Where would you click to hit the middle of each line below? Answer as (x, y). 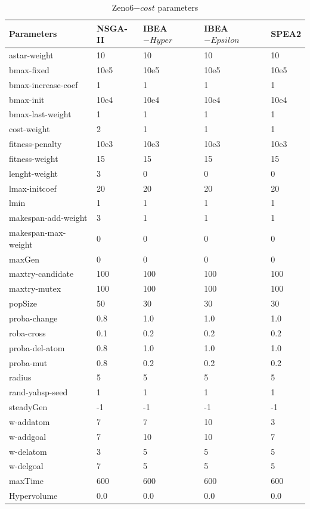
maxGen (24, 259)
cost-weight (30, 129)
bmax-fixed (29, 69)
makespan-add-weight (48, 218)
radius (20, 377)
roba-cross (27, 332)
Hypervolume (33, 496)
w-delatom (28, 451)
